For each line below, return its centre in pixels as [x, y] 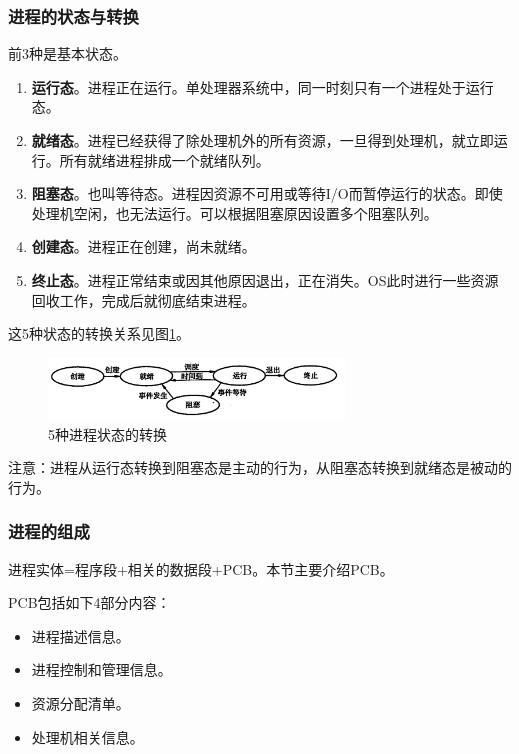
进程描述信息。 [80, 635]
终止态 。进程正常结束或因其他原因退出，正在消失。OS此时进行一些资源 [265, 279]
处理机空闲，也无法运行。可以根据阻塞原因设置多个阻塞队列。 [234, 212]
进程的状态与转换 [73, 15]
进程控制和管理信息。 [101, 669]
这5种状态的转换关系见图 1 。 [99, 333]
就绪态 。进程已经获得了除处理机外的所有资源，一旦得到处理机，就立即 [262, 140]
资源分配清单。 [80, 703]
